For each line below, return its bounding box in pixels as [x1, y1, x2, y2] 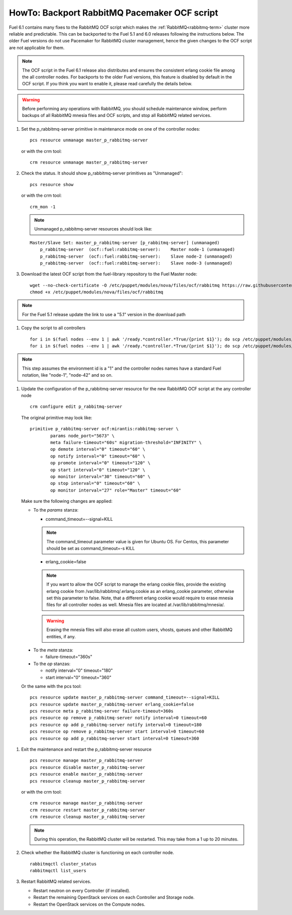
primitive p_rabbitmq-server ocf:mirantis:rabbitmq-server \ [30, 426, 179, 432]
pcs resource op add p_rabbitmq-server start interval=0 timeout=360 [30, 736, 200, 741]
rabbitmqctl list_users [30, 868, 87, 874]
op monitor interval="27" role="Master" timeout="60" [50, 487, 182, 493]
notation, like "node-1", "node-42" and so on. [22, 372, 113, 378]
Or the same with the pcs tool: [21, 683, 82, 689]
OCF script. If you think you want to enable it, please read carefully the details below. [22, 81, 192, 87]
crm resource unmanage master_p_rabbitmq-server [30, 160, 148, 165]
